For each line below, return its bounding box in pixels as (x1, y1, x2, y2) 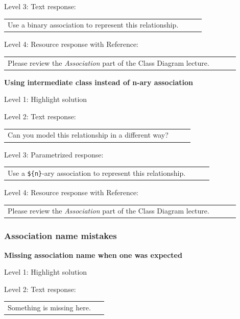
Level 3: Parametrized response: (4, 149, 104, 159)
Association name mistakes (4, 229, 117, 242)
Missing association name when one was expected (4, 249, 182, 260)
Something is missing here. (8, 302, 91, 313)
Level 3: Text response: (4, 1, 76, 11)
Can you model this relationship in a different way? (8, 129, 169, 140)
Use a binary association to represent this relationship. (8, 19, 179, 30)
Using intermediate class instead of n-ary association (4, 76, 194, 87)
